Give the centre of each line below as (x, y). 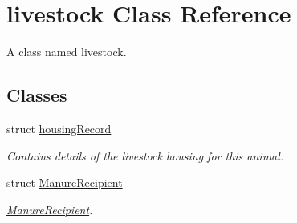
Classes (37, 95)
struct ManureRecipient (65, 182)
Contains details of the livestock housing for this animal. (145, 155)
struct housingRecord (59, 128)
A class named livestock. (67, 52)
